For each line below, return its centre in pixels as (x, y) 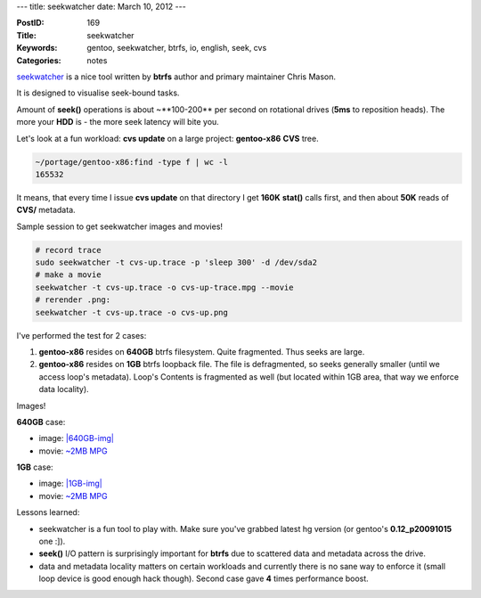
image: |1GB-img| (70, 483)
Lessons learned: (48, 512)
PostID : (30, 23)
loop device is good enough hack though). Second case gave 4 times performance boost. (204, 578)
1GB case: (35, 467)
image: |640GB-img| (77, 438)
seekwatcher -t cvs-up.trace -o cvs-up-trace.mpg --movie (164, 287)
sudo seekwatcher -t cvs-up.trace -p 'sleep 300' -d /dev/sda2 (176, 262)
